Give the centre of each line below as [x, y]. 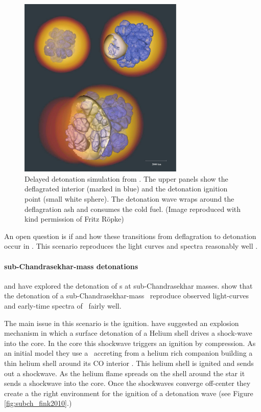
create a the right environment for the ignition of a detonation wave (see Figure [129, 393]
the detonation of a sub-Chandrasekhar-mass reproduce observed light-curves [127, 296]
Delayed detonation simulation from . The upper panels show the [126, 178]
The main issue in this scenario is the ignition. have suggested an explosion [122, 323]
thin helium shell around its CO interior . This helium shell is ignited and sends [129, 363]
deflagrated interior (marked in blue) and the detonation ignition [126, 189]
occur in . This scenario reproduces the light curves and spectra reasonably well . [131, 246]
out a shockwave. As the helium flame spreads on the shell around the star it [125, 373]
